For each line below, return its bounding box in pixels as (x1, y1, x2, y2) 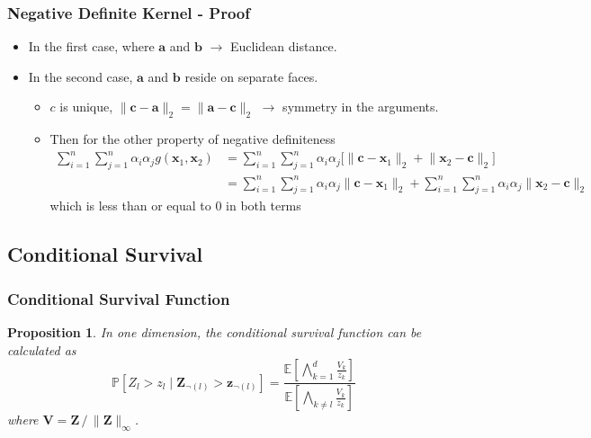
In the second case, (28, 67, 133, 85)
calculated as (7, 340, 76, 359)
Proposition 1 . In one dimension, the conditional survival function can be (7, 323, 422, 342)
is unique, (59, 97, 113, 116)
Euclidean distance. (230, 37, 337, 56)
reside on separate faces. (184, 67, 318, 85)
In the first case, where (28, 37, 155, 56)
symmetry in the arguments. (282, 97, 439, 116)
